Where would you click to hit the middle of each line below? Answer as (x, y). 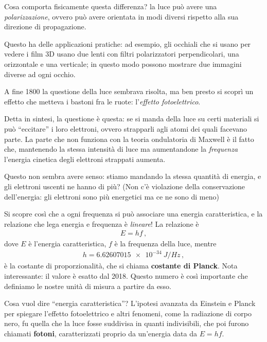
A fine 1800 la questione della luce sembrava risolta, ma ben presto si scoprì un (129, 91)
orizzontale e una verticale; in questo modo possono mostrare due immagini (123, 64)
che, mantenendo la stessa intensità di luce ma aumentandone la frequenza (121, 149)
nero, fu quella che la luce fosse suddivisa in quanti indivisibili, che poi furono (127, 323)
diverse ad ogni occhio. (40, 74)
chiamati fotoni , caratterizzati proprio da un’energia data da (101, 333)
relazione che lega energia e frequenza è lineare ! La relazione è (102, 223)
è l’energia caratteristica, (67, 244)
